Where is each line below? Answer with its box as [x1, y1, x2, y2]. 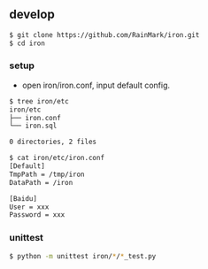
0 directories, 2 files [9, 137, 97, 147]
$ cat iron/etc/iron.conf [9, 154, 104, 163]
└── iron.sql [9, 121, 58, 131]
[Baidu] [9, 194, 38, 203]
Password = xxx [9, 211, 65, 219]
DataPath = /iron [9, 178, 73, 187]
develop [9, 7, 55, 22]
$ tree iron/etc [9, 96, 69, 105]
